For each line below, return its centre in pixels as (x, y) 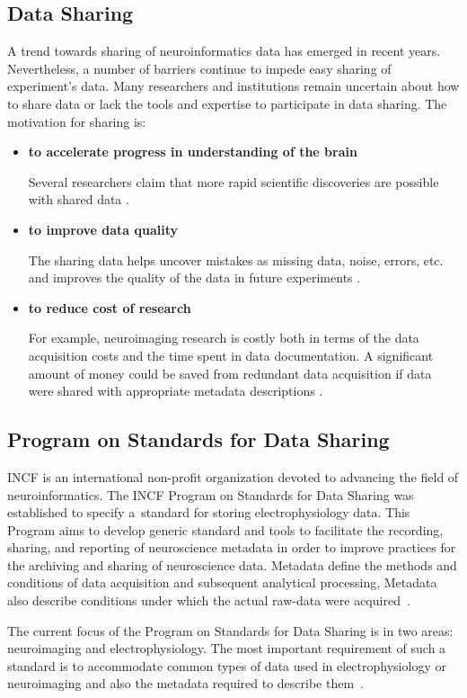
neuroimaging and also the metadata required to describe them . (185, 683)
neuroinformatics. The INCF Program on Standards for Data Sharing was (211, 494)
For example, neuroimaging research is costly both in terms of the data (224, 338)
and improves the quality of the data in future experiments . (194, 277)
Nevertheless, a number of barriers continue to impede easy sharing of (199, 68)
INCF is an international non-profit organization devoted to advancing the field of (233, 476)
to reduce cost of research (110, 307)
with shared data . (79, 199)
